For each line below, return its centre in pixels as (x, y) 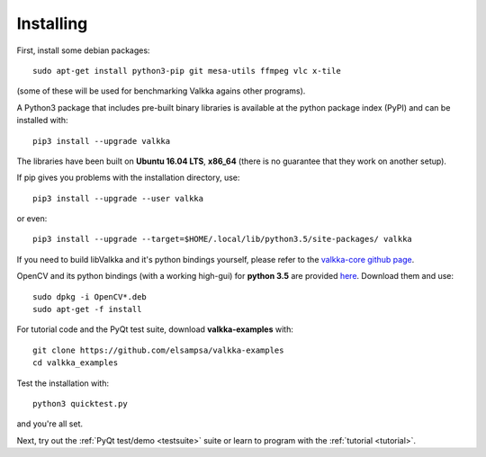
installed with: (42, 121)
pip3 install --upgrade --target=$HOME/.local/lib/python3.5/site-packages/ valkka (223, 239)
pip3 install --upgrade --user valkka (118, 198)
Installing (52, 23)
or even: (32, 219)
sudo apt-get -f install (87, 309)
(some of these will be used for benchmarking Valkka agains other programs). (161, 91)
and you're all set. (49, 424)
